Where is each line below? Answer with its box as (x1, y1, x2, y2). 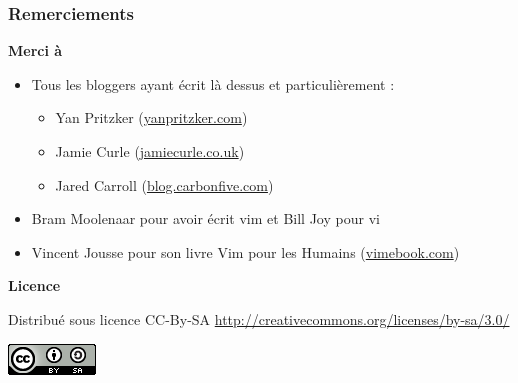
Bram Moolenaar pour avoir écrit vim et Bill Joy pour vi (31, 208, 380, 229)
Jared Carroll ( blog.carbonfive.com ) (55, 174, 274, 195)
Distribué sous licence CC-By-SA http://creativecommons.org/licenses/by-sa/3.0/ (8, 308, 510, 329)
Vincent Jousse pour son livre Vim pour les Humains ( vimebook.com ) (31, 241, 460, 262)
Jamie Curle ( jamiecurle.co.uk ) (55, 141, 245, 161)
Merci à (8, 40, 63, 61)
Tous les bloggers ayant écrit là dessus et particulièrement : (31, 73, 395, 94)
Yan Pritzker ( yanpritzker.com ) (55, 107, 248, 128)
